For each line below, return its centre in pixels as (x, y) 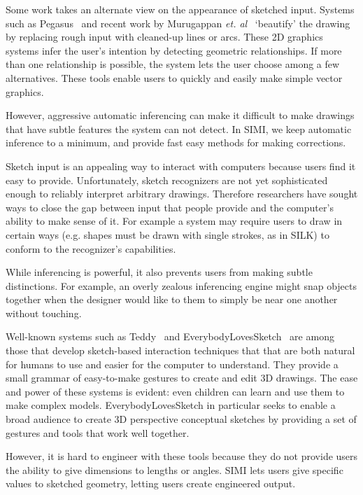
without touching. (44, 313)
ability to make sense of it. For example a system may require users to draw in (174, 221)
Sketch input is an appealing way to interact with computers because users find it (181, 166)
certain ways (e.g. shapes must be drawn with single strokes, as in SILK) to (168, 234)
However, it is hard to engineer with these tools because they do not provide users (182, 456)
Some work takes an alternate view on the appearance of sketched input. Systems (180, 9)
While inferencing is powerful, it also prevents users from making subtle (159, 272)
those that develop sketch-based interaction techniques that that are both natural (180, 350)
